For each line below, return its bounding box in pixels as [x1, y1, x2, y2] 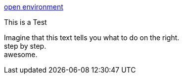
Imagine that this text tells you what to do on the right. [4, 33, 180, 42]
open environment [4, 2, 63, 11]
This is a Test [4, 18, 47, 26]
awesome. [4, 50, 38, 59]
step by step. [4, 42, 46, 50]
